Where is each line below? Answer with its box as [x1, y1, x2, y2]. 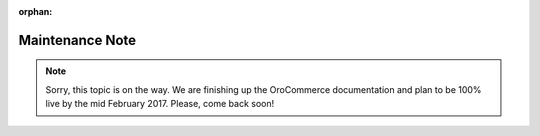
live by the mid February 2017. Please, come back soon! [45, 98, 275, 110]
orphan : [18, 6, 53, 17]
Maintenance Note [18, 31, 137, 49]
